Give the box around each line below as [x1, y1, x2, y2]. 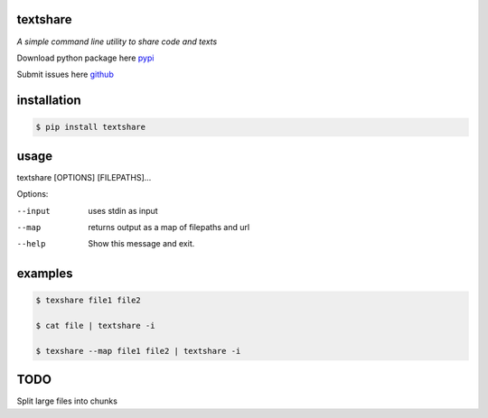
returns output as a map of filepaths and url [88, 221, 250, 232]
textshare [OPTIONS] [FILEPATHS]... [16, 172, 152, 182]
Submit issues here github [16, 69, 115, 80]
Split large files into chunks [16, 395, 117, 406]
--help [16, 239, 46, 249]
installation [16, 93, 81, 108]
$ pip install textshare [35, 122, 146, 133]
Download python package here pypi [16, 52, 155, 63]
